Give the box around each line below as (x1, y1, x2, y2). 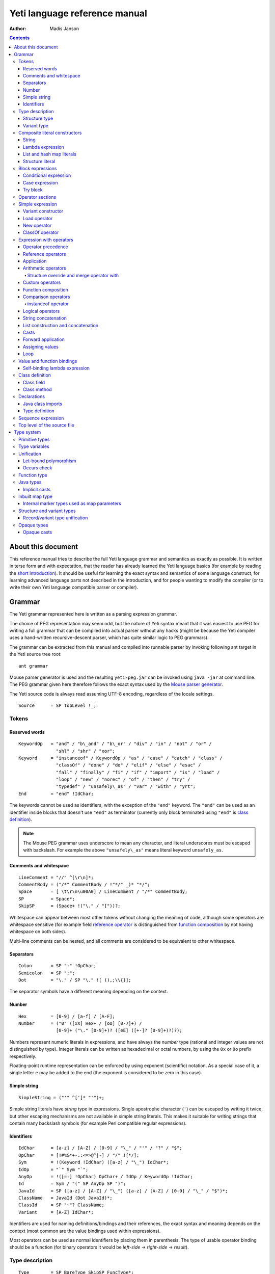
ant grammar (18, 663, 48, 669)
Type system (14, 429, 41, 435)
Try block (23, 187, 43, 193)
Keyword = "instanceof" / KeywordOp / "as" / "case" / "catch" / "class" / (18, 755, 223, 761)
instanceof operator (27, 301, 69, 307)
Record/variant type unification (23, 515, 88, 521)
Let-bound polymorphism (23, 458, 76, 464)
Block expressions (18, 165, 57, 171)
